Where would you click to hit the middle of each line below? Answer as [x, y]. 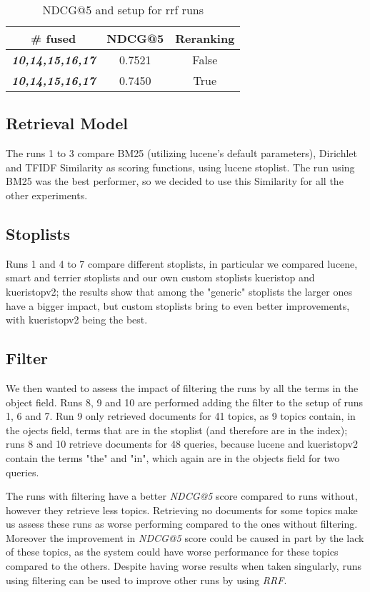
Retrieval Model [67, 123]
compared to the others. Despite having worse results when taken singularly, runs [184, 566]
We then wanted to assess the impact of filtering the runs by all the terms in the [182, 387]
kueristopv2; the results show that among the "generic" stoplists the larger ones [179, 291]
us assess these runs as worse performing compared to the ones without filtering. [182, 524]
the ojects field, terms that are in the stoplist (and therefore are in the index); [177, 430]
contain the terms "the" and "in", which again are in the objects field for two [173, 457]
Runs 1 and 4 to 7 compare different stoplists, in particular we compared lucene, [182, 263]
